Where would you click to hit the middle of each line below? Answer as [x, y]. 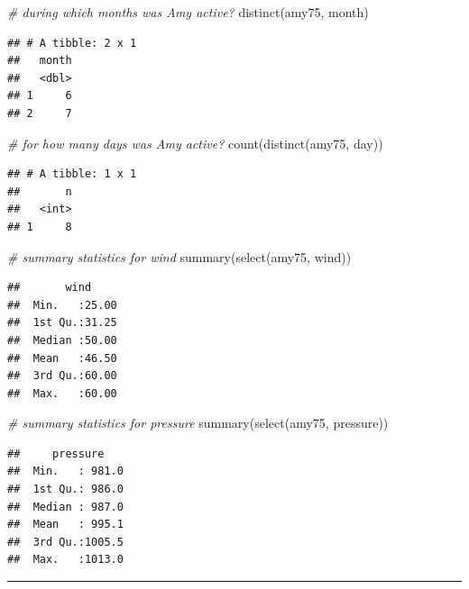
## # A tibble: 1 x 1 [72, 174]
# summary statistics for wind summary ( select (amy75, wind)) [179, 256]
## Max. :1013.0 [65, 560]
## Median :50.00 [62, 340]
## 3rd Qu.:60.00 [62, 376]
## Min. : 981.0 [65, 471]
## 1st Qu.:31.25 [62, 323]
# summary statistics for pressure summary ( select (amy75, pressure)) [198, 423]
